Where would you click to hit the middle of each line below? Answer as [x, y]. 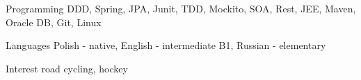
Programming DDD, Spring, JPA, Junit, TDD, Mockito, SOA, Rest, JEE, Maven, [181, 8]
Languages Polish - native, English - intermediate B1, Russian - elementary [166, 45]
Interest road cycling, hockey [67, 68]
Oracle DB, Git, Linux [54, 22]
